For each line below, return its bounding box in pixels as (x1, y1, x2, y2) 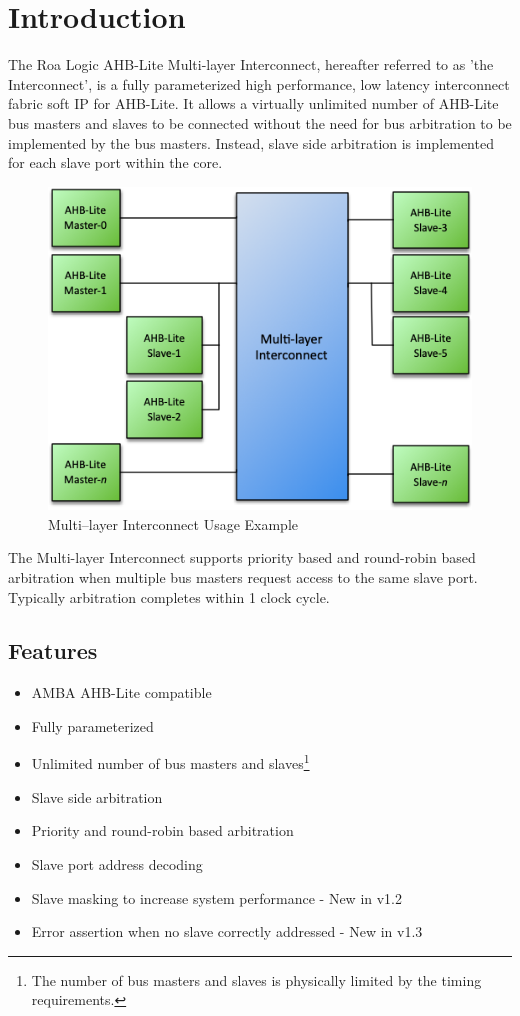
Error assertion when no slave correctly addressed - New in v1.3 (31, 921, 423, 942)
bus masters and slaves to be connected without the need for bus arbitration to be (8, 112, 512, 133)
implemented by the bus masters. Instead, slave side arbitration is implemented (8, 132, 494, 153)
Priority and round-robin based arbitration (31, 820, 294, 841)
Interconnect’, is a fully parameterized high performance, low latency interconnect (8, 73, 510, 94)
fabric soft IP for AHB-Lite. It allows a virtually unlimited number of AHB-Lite (8, 93, 499, 114)
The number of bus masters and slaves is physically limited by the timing (31, 969, 482, 990)
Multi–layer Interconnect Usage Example (48, 513, 299, 534)
